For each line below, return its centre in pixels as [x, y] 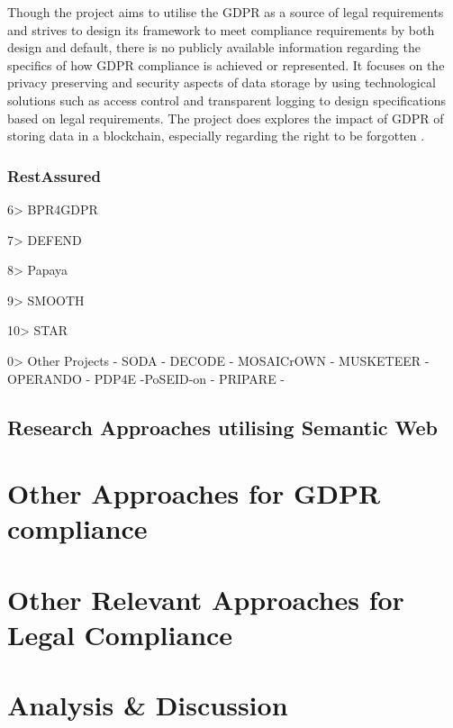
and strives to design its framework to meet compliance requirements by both [221, 29]
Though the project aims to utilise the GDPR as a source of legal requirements [226, 12]
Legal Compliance [120, 634]
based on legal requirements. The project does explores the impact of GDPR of [226, 118]
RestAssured [54, 175]
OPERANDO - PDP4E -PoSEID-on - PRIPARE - [146, 378]
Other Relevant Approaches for [206, 599]
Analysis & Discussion [148, 705]
